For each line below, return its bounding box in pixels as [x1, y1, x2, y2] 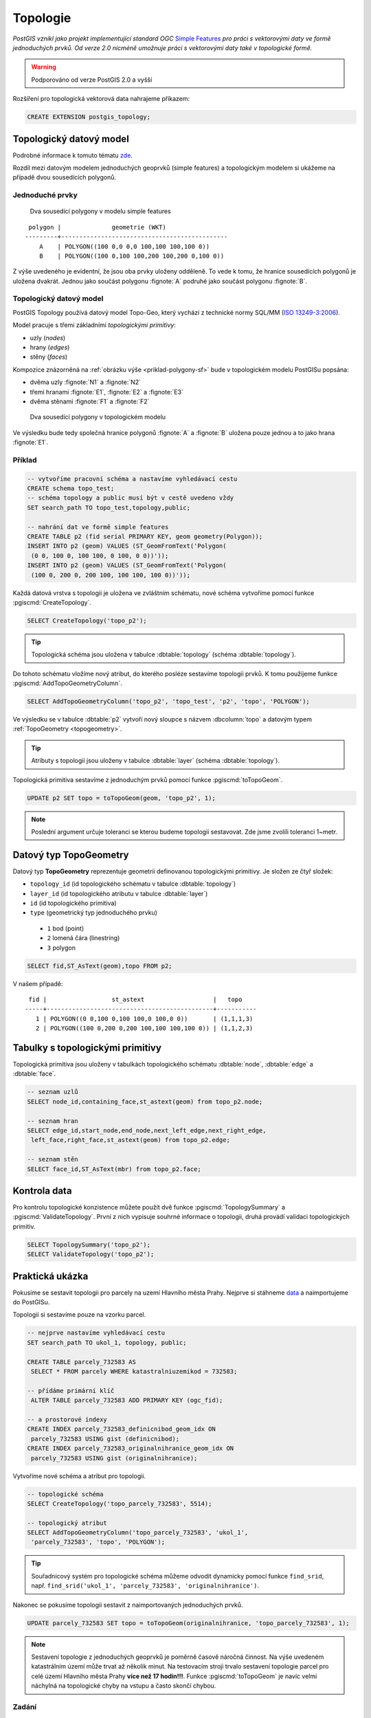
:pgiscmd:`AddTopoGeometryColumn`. [12, 679, 123, 687]
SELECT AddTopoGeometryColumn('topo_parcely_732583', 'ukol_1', [27, 1529, 249, 1537]
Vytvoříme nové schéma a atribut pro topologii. [12, 1471, 146, 1480]
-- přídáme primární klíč [27, 1387, 115, 1394]
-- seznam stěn [27, 1155, 78, 1163]
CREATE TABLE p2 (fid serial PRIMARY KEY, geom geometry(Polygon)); [27, 533, 263, 540]
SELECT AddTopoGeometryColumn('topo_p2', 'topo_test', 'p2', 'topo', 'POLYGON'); [27, 698, 311, 706]
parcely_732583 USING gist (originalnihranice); [31, 1454, 198, 1462]
